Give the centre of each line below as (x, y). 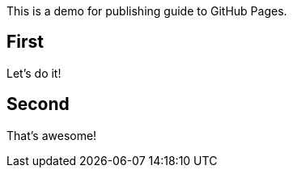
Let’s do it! (34, 73)
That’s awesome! (52, 135)
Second (38, 104)
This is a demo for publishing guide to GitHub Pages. (147, 11)
